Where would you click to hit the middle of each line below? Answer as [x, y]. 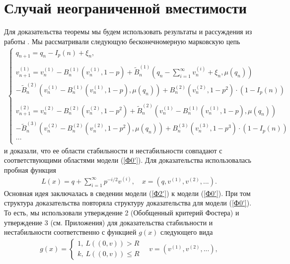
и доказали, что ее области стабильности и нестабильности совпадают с [113, 150]
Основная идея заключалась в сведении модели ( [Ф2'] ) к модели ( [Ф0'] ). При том [127, 193]
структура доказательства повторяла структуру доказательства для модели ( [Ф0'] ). [128, 203]
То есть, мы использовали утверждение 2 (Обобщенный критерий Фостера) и [122, 213]
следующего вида [187, 232]
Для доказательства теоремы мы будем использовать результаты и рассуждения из [128, 32]
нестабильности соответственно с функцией [70, 232]
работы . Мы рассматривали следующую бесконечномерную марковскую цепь [122, 41]
